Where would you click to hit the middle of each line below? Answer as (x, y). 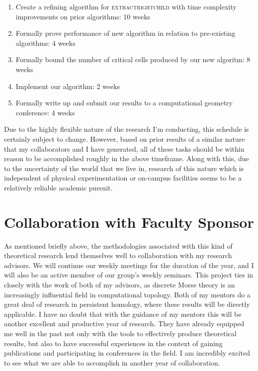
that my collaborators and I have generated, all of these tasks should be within (124, 148)
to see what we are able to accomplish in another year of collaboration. (112, 362)
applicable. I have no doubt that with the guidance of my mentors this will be (123, 314)
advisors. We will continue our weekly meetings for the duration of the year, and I (129, 265)
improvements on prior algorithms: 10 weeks (83, 16)
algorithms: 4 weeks (45, 43)
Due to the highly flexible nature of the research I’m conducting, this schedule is (127, 129)
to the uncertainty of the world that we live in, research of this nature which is (124, 168)
